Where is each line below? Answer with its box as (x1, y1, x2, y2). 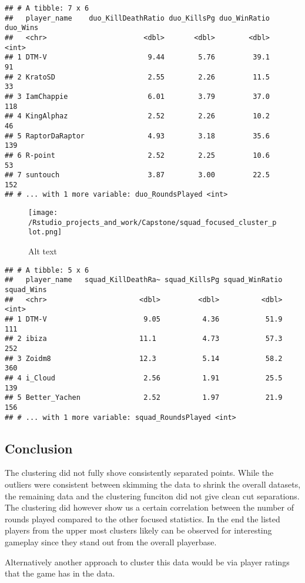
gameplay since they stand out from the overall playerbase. (5, 535, 217, 548)
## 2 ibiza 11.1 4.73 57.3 (5, 334, 283, 343)
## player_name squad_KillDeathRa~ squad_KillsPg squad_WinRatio (5, 276, 283, 284)
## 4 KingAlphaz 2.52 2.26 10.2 (5, 112, 270, 121)
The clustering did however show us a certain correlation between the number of (5, 501, 294, 514)
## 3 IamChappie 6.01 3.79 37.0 (5, 92, 270, 101)
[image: (28, 208, 58, 217)
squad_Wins (5, 286, 47, 294)
